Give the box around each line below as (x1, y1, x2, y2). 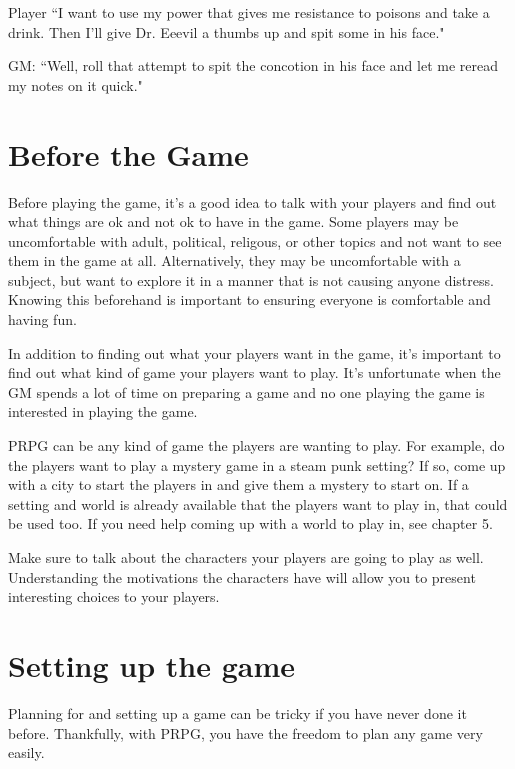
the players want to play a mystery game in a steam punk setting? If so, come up (8, 454, 506, 475)
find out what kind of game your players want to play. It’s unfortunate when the (8, 362, 501, 383)
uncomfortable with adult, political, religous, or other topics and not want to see (8, 230, 502, 251)
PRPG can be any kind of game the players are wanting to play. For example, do (8, 435, 505, 456)
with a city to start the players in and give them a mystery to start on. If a (8, 474, 469, 495)
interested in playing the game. (8, 401, 198, 422)
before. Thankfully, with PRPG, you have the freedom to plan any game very (8, 722, 483, 743)
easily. (8, 742, 45, 763)
